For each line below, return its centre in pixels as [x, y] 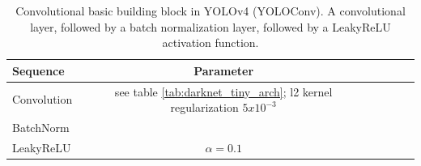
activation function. [210, 43]
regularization [204, 107]
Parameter [224, 70]
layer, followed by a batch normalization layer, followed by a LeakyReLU [210, 26]
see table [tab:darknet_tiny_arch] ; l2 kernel [223, 91]
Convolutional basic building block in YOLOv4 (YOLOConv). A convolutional [210, 11]
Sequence [38, 70]
